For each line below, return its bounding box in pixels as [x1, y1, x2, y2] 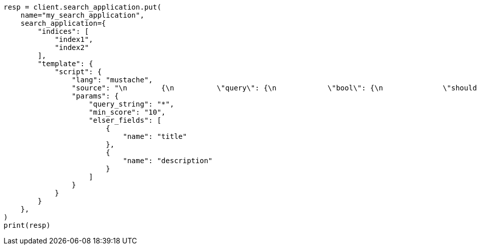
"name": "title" [123, 132, 187, 140]
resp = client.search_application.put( [4, 3, 161, 11]
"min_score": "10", [89, 108, 166, 116]
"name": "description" [123, 157, 213, 165]
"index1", [55, 35, 94, 43]
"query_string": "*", [89, 100, 175, 108]
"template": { [37, 60, 94, 68]
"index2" [55, 43, 89, 52]
